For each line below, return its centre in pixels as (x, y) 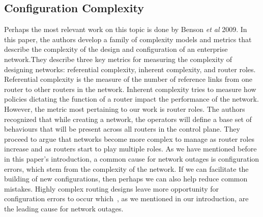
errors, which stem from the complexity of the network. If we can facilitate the (126, 168)
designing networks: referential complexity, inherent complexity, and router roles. (130, 69)
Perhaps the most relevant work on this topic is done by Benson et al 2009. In (126, 29)
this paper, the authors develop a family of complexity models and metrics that (128, 39)
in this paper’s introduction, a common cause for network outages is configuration (132, 158)
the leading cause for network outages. (64, 208)
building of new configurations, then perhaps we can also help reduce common (126, 179)
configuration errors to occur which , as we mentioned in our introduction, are (126, 198)
